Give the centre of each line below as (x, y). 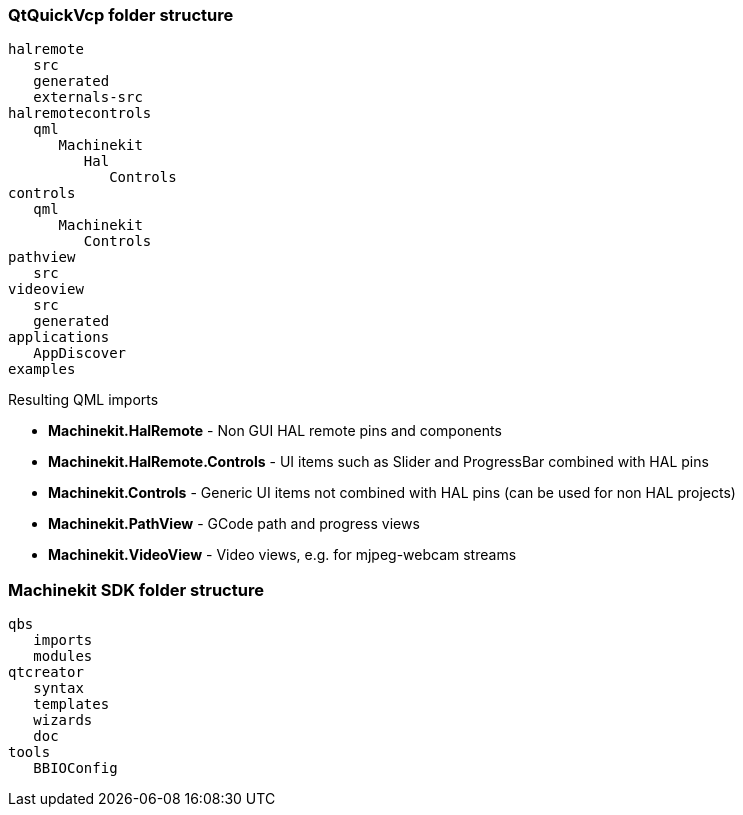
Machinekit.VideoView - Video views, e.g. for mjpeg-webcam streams (282, 555)
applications (59, 337)
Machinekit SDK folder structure (136, 589)
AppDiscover (80, 353)
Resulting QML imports (83, 400)
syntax (58, 688)
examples (42, 369)
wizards (63, 720)
